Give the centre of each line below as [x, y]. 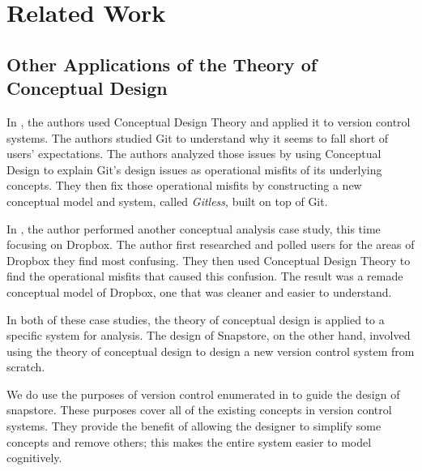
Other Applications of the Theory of [162, 64]
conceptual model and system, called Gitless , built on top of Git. [167, 201]
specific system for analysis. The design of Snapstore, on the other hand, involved [209, 335]
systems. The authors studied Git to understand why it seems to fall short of [198, 137]
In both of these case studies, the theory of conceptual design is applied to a [196, 319]
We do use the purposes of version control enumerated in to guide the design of [203, 394]
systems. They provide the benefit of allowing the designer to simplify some [194, 426]
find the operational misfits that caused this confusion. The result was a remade [205, 276]
